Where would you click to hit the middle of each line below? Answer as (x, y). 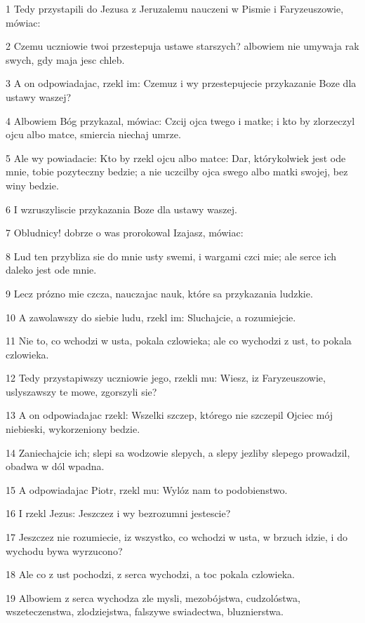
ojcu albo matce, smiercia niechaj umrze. (93, 134)
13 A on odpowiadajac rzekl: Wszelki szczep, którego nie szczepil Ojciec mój (170, 415)
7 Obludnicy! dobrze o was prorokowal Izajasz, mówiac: (125, 233)
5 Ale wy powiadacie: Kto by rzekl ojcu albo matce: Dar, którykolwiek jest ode (176, 158)
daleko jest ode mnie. (51, 270)
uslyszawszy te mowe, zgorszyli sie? (81, 391)
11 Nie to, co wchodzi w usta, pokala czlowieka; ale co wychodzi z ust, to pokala (179, 341)
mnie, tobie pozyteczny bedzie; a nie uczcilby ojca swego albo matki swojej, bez (177, 172)
